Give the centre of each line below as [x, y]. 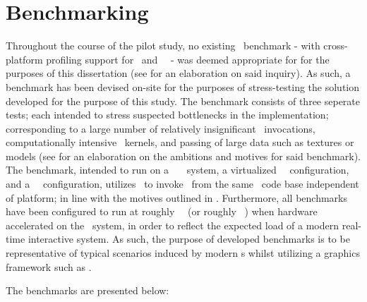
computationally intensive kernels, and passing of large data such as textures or [180, 142]
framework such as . [49, 266]
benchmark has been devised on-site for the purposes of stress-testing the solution [183, 86]
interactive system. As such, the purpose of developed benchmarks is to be [189, 239]
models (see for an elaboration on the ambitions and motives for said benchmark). [183, 156]
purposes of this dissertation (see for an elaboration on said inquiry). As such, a [178, 73]
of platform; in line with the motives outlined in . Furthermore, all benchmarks [176, 197]
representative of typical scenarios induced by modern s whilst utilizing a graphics [183, 253]
